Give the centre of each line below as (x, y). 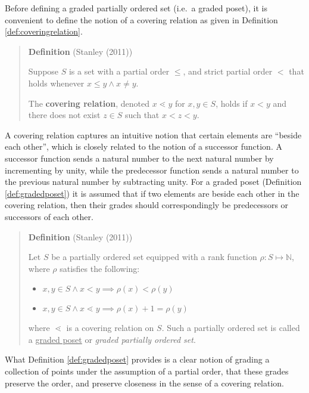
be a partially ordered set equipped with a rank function (154, 257)
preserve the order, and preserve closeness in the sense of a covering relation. (145, 383)
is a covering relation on (110, 328)
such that (142, 115)
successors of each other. (49, 216)
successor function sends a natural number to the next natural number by (139, 158)
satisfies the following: (100, 268)
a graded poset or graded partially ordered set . (112, 339)
